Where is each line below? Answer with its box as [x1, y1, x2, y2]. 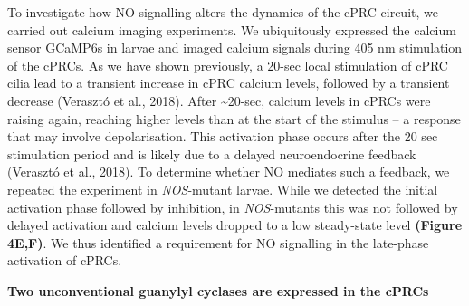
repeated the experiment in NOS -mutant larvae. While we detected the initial [7, 179, 438, 198]
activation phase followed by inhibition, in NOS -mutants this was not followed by [7, 197, 458, 216]
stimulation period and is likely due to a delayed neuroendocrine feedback [7, 144, 416, 163]
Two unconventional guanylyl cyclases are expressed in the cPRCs [7, 281, 429, 300]
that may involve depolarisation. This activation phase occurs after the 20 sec [7, 127, 438, 146]
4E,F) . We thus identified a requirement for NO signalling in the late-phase [7, 233, 429, 252]
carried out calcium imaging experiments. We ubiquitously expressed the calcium [7, 20, 456, 39]
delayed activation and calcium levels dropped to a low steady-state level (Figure [7, 215, 463, 234]
